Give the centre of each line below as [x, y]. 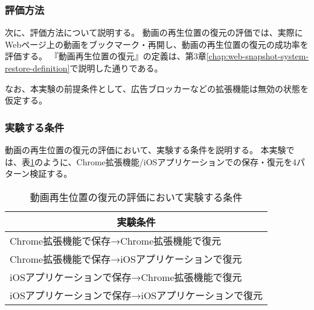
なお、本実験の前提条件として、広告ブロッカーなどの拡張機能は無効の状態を [157, 88]
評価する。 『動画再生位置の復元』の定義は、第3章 [106, 56]
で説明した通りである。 [116, 68]
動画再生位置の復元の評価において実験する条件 [136, 197]
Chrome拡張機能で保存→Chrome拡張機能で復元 [116, 240]
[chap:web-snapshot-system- [258, 56]
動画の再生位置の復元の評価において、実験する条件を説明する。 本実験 [146, 150]
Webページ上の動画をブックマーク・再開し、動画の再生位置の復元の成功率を [157, 44]
